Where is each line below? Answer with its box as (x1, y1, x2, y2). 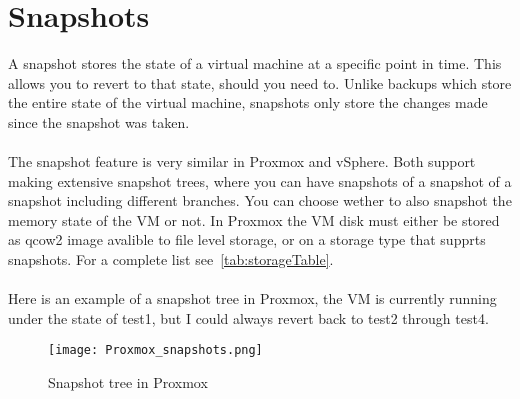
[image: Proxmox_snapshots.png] (48, 343, 263, 358)
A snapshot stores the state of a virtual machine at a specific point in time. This (8, 53, 502, 74)
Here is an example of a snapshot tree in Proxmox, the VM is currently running (8, 288, 497, 309)
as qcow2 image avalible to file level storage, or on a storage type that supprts (8, 229, 486, 250)
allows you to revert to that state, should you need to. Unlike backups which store (8, 72, 512, 93)
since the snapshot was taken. (8, 111, 190, 132)
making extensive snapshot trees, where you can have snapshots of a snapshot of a (8, 170, 512, 191)
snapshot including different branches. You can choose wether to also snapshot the (8, 190, 512, 211)
